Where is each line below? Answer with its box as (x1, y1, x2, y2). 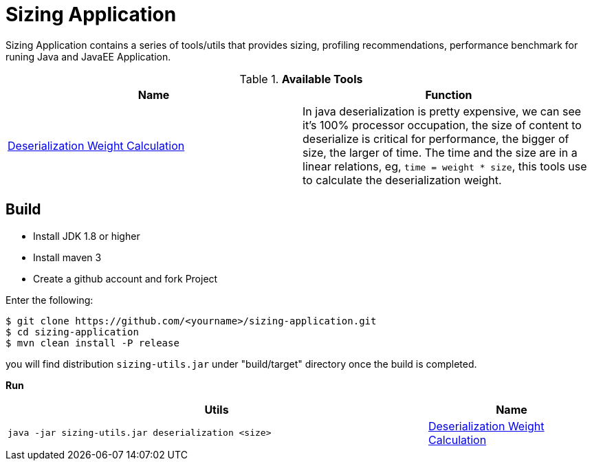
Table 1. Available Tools (239, 71, 363, 86)
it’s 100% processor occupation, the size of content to (303, 118, 582, 132)
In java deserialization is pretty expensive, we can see (303, 104, 582, 118)
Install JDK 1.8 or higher (33, 230, 140, 242)
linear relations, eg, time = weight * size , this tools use (303, 159, 587, 173)
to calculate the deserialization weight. (303, 173, 502, 187)
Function (425, 87, 472, 102)
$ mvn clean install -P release (6, 337, 179, 348)
